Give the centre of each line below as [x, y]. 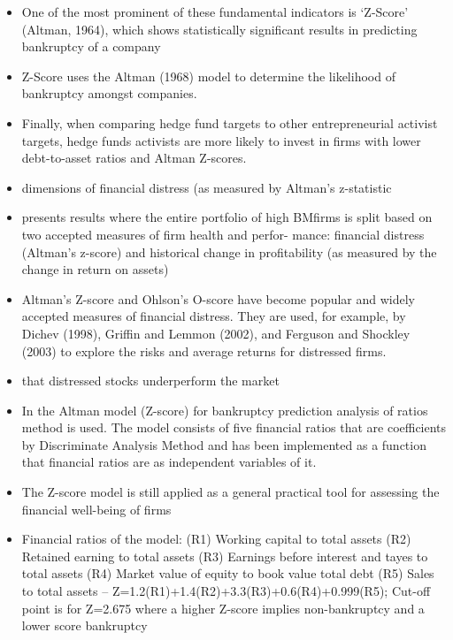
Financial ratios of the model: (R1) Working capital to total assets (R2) [216, 539]
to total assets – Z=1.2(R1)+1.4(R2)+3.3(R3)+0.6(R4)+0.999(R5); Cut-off [226, 591]
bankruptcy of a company [91, 46]
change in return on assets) [95, 269]
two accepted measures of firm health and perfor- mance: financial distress [223, 234]
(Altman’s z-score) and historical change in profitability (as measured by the [229, 251]
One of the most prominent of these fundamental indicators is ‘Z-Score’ [215, 11]
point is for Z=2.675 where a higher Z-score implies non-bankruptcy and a [223, 608]
